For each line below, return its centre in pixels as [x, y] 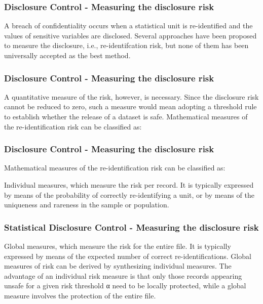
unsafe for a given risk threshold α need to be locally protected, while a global [125, 286]
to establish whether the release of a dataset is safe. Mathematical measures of [126, 116]
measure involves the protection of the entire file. [80, 295]
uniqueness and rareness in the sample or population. [87, 205]
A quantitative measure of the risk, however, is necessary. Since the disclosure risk [131, 96]
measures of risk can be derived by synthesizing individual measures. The [118, 266]
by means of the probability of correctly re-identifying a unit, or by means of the [129, 194]
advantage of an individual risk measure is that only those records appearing [123, 275]
